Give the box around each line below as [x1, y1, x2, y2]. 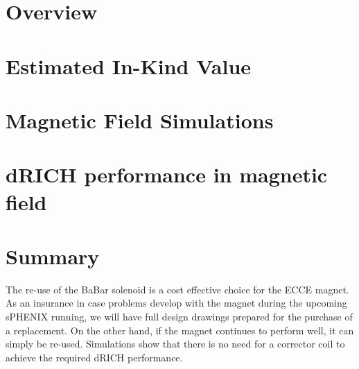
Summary [6, 241, 100, 270]
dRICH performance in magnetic [6, 160, 328, 189]
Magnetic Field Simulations [6, 105, 274, 134]
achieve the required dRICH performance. [6, 350, 183, 364]
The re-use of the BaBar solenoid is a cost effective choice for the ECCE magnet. [6, 282, 349, 296]
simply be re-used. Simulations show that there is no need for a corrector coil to [6, 336, 345, 351]
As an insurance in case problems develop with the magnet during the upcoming [6, 295, 347, 310]
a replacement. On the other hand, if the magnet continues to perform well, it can [6, 323, 354, 337]
